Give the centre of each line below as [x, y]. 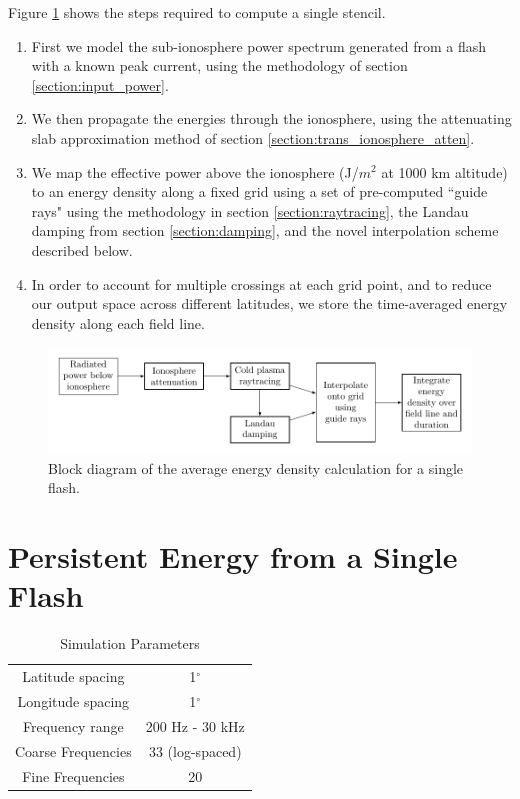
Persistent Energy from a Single [233, 556]
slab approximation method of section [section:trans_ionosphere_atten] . [253, 137]
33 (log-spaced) [195, 750]
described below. [82, 249]
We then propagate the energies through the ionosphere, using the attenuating [271, 118]
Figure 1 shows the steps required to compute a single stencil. [197, 12]
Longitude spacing [73, 700]
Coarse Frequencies [73, 750]
